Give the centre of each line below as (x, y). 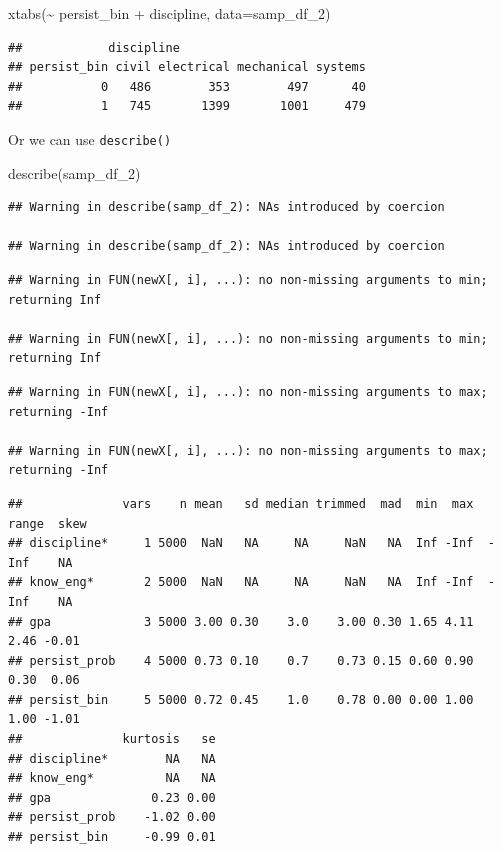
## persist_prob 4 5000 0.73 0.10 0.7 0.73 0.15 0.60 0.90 (241, 660)
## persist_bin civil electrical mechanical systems (187, 67)
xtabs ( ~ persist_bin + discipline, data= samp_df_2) (169, 13)
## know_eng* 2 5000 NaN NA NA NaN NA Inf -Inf (241, 582)
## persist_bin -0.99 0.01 (112, 837)
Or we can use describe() (90, 138)
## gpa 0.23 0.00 (112, 797)
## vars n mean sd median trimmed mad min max (241, 503)
